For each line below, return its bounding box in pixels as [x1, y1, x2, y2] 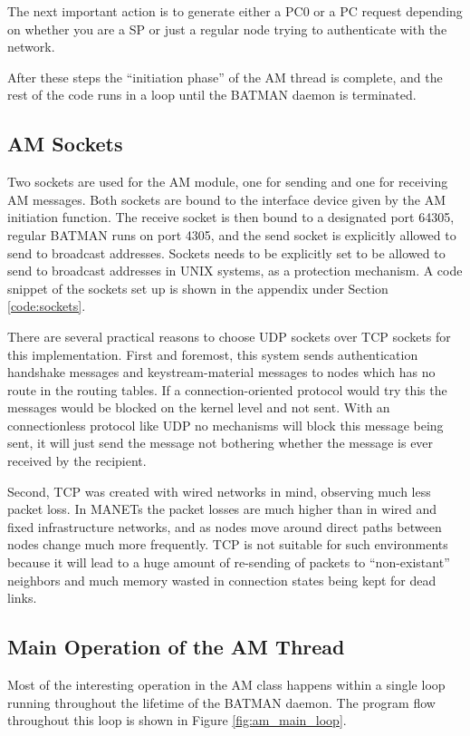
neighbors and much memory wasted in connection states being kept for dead [7, 570, 436, 589]
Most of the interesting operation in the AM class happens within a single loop [7, 675, 446, 694]
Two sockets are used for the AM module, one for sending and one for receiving [7, 172, 448, 191]
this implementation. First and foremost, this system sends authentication [7, 344, 418, 363]
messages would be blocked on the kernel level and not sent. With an [7, 398, 390, 417]
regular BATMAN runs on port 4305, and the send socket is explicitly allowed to [7, 225, 456, 244]
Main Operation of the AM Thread [7, 633, 345, 661]
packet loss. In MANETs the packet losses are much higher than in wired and [7, 499, 437, 518]
